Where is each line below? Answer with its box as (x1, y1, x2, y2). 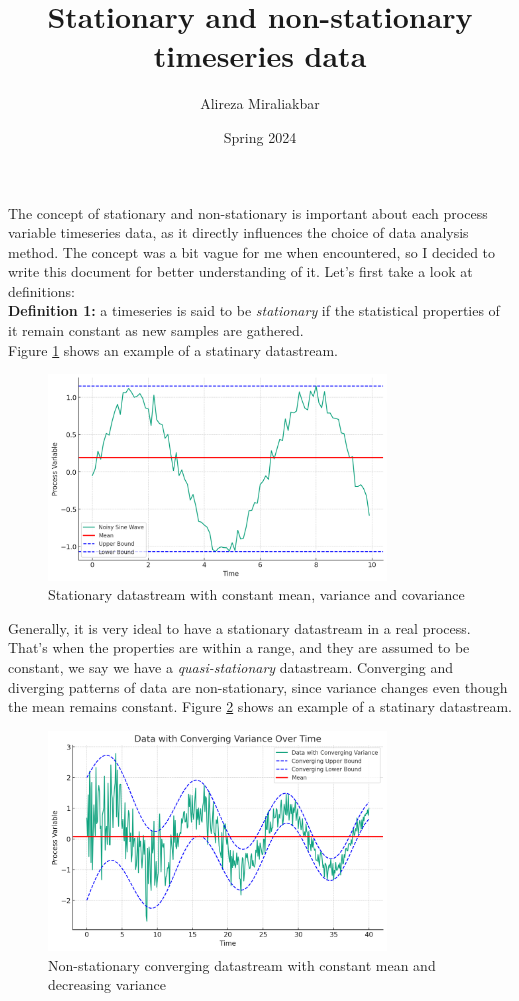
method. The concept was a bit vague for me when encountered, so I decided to (8, 241, 496, 262)
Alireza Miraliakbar (200, 93, 320, 114)
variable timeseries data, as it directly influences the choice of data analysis (8, 222, 469, 243)
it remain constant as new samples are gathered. (8, 320, 304, 341)
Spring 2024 (223, 126, 297, 147)
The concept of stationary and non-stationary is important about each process (8, 202, 488, 223)
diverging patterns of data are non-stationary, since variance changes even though (8, 676, 508, 697)
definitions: (8, 280, 75, 301)
